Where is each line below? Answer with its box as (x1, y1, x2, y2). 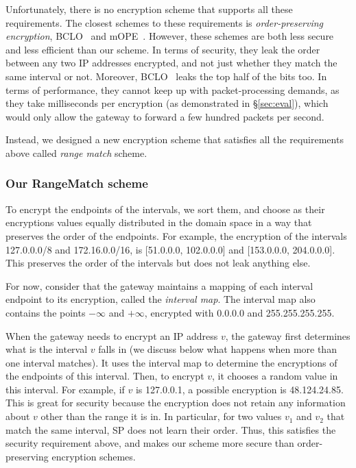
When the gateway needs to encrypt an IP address (5, 328, 218, 343)
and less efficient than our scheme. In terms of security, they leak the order (5, 42, 320, 56)
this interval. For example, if (5, 382, 125, 396)
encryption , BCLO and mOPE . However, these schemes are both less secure (5, 29, 334, 43)
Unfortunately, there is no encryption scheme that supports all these (5, 2, 293, 16)
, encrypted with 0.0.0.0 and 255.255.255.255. (144, 305, 335, 319)
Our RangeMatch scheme (5, 175, 148, 192)
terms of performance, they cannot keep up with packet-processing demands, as (5, 82, 340, 97)
